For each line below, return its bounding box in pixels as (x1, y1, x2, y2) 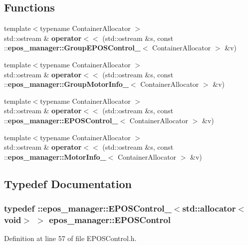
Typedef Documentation (4, 176, 132, 191)
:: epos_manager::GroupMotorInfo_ (4, 79, 129, 89)
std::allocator (182, 202, 236, 215)
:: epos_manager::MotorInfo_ (4, 151, 106, 162)
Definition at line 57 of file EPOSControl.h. (4, 233, 137, 244)
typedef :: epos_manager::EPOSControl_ (4, 202, 172, 215)
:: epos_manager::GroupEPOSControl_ (4, 42, 141, 53)
